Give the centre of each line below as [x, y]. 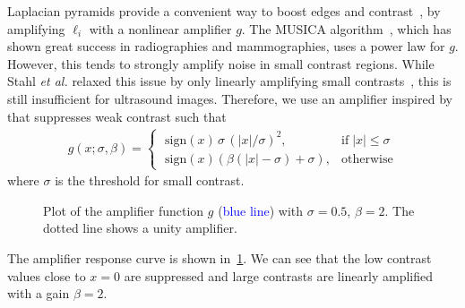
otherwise [367, 159]
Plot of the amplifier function [124, 210]
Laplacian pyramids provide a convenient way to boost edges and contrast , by [224, 11]
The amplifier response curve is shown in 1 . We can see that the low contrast [220, 258]
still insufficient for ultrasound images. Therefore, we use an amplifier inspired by [230, 98]
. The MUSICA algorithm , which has [346, 28]
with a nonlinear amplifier [160, 28]
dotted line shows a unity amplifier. [140, 228]
